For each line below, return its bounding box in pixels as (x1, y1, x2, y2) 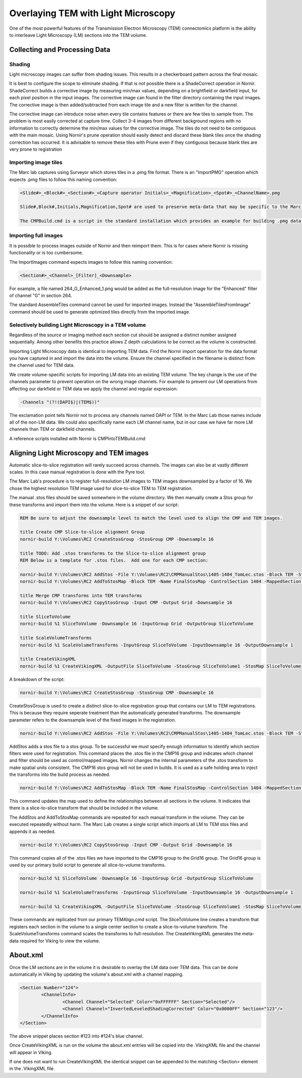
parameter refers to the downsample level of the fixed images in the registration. (9, 716, 176, 723)
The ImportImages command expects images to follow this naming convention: (9, 259, 173, 265)
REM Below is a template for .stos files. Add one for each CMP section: (20, 557, 209, 563)
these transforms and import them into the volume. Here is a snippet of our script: (9, 502, 179, 508)
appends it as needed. (9, 828, 56, 834)
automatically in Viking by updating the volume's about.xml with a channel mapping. (9, 971, 184, 977)
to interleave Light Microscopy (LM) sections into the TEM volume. (9, 32, 147, 38)
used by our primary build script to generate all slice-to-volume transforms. (9, 862, 166, 868)
